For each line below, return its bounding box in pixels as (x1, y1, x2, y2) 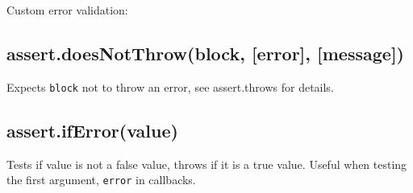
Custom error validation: (6, 2, 128, 18)
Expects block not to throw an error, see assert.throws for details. (6, 78, 334, 95)
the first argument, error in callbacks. (6, 171, 196, 188)
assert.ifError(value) (6, 117, 178, 142)
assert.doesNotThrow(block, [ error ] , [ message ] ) (6, 40, 404, 65)
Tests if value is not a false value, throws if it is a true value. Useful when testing (6, 155, 407, 172)
